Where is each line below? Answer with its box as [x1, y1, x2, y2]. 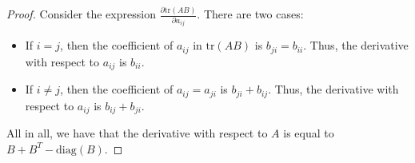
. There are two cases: [197, 6, 304, 22]
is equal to [283, 125, 334, 141]
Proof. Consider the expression [6, 6, 156, 22]
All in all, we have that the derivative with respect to [6, 125, 268, 141]
